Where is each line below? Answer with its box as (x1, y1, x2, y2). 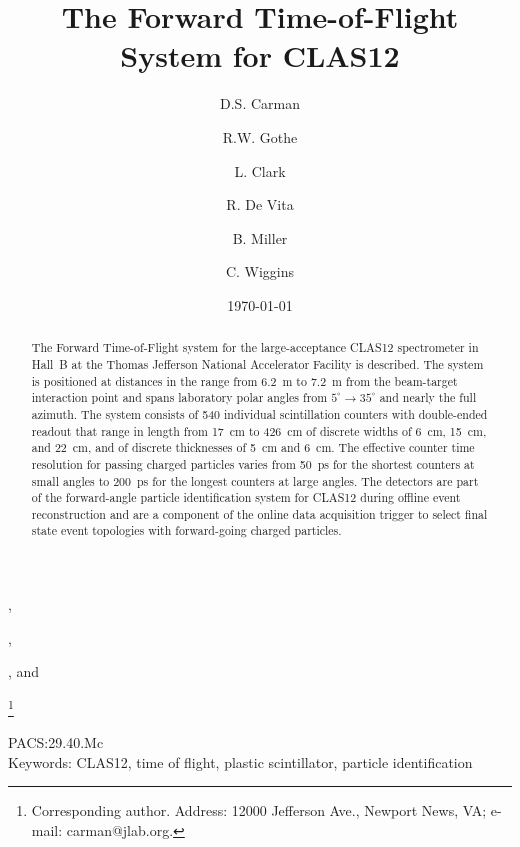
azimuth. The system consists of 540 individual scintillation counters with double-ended (31, 405, 488, 422)
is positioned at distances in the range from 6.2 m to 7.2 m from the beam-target (31, 372, 458, 389)
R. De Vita (226, 194, 294, 215)
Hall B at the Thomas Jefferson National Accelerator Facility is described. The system (31, 355, 484, 372)
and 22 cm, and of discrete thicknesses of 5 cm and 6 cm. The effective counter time (31, 439, 475, 456)
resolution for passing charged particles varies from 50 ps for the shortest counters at (31, 455, 475, 472)
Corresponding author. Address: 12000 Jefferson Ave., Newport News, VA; (31, 800, 487, 821)
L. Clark (234, 160, 286, 181)
